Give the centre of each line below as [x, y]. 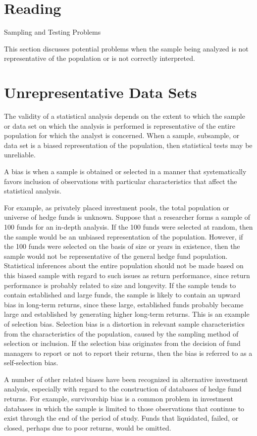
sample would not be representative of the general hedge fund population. [116, 256]
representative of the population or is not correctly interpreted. [100, 58]
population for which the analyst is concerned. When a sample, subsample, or [122, 135]
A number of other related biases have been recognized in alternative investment [126, 379]
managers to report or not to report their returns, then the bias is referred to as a [128, 353]
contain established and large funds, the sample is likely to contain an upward [122, 295]
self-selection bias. [31, 363]
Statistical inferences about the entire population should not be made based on [124, 266]
